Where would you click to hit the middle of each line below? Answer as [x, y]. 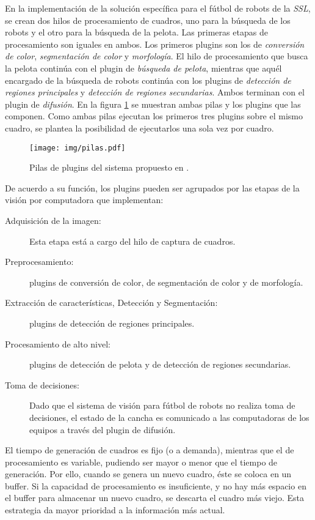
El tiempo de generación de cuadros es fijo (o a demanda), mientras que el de [150, 450]
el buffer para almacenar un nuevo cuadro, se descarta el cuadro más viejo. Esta [154, 498]
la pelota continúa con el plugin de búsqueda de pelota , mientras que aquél [143, 68]
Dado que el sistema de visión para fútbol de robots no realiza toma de [162, 405]
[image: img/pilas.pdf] [78, 148]
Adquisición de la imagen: [53, 220]
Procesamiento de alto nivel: [58, 344]
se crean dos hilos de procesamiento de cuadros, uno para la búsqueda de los [148, 20]
